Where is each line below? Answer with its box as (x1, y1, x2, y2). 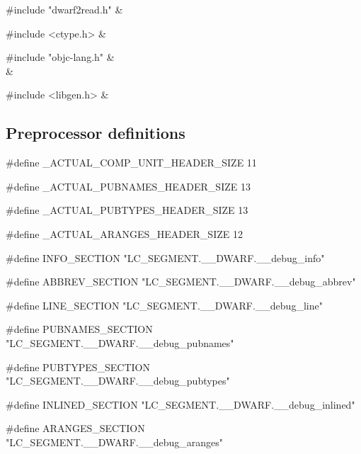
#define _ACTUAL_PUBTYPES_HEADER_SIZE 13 (6, 203, 248, 217)
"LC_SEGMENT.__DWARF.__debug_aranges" (6, 434, 224, 449)
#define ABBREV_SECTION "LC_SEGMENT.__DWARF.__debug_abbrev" (6, 274, 356, 289)
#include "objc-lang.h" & (6, 50, 115, 64)
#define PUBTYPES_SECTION (6, 359, 150, 374)
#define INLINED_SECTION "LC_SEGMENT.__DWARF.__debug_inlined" (6, 397, 355, 412)
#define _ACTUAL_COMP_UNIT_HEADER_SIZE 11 (6, 155, 257, 170)
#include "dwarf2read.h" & (6, 2, 123, 16)
